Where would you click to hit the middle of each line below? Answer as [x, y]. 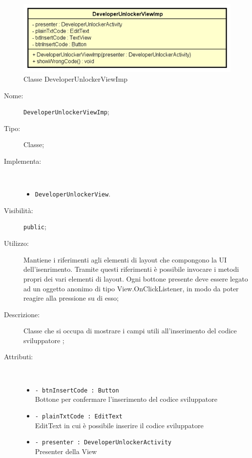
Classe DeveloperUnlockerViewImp [76, 79]
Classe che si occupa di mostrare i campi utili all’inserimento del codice [130, 331]
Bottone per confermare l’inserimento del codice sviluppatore [126, 399]
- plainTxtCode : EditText [79, 416]
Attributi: [19, 357]
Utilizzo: [16, 243]
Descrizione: [22, 314]
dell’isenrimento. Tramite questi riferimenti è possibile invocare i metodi [131, 269]
